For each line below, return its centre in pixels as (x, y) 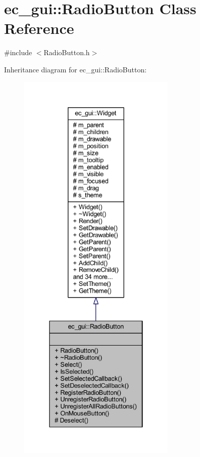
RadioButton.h (67, 52)
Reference (39, 28)
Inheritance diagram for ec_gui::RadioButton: (76, 69)
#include (18, 52)
